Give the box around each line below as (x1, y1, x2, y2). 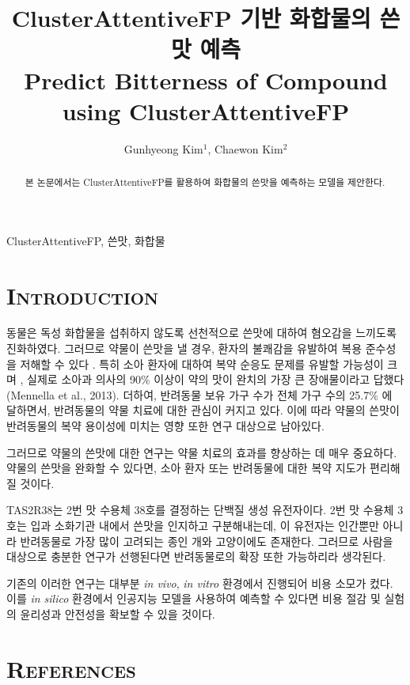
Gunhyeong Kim (123, 140, 203, 157)
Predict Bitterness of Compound (24, 63, 388, 96)
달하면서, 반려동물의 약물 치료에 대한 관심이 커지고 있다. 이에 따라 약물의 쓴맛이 (6, 402, 400, 418)
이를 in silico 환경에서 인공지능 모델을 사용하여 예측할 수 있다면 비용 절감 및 (6, 590, 381, 607)
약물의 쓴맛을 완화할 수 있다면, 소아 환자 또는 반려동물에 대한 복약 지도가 (6, 460, 366, 476)
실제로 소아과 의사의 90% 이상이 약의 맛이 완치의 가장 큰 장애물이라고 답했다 (27, 371, 404, 388)
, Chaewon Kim (207, 140, 283, 157)
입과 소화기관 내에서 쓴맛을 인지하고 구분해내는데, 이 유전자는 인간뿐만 (30, 517, 379, 533)
